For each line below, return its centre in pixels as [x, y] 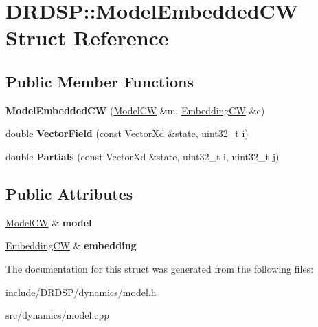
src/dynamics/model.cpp [58, 315]
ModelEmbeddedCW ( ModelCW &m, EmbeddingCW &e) [135, 110]
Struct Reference [87, 38]
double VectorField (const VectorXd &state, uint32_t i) [127, 133]
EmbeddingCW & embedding [71, 245]
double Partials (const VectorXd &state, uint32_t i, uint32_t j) [143, 156]
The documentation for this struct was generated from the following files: [160, 268]
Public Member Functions [100, 81]
